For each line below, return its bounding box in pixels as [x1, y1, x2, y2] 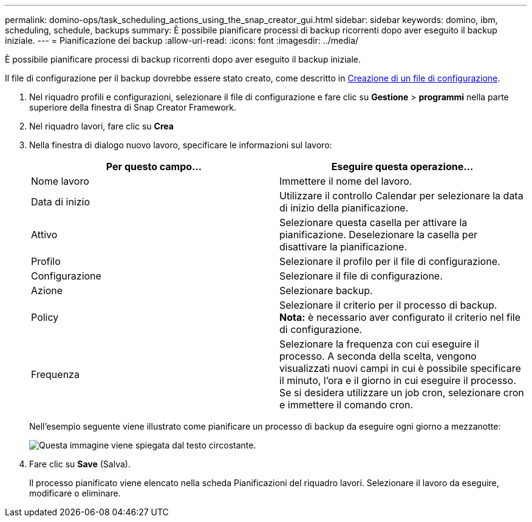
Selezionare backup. [279, 284, 373, 297]
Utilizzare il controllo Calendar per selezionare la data [279, 190, 523, 202]
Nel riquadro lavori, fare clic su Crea [29, 121, 174, 131]
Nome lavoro [31, 175, 89, 187]
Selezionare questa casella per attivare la [279, 216, 468, 228]
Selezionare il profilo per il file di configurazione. [279, 255, 500, 267]
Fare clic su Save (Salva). [29, 459, 131, 469]
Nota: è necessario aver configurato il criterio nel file [279, 311, 521, 323]
